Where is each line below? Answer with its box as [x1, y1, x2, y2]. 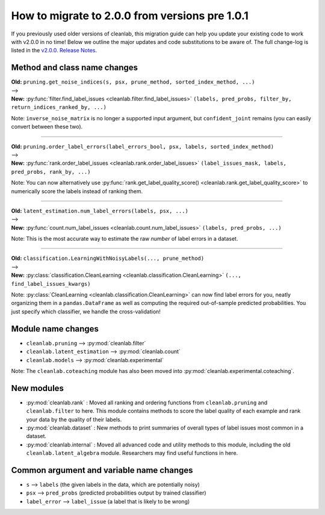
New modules [11, 383, 64, 393]
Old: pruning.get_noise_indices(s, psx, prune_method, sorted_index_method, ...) [11, 78, 255, 85]
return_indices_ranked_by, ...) [11, 104, 107, 111]
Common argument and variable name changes [11, 465, 193, 475]
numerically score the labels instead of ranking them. [11, 187, 143, 195]
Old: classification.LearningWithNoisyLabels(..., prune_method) [11, 254, 205, 262]
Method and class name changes [11, 63, 138, 73]
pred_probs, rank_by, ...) [11, 168, 91, 175]
